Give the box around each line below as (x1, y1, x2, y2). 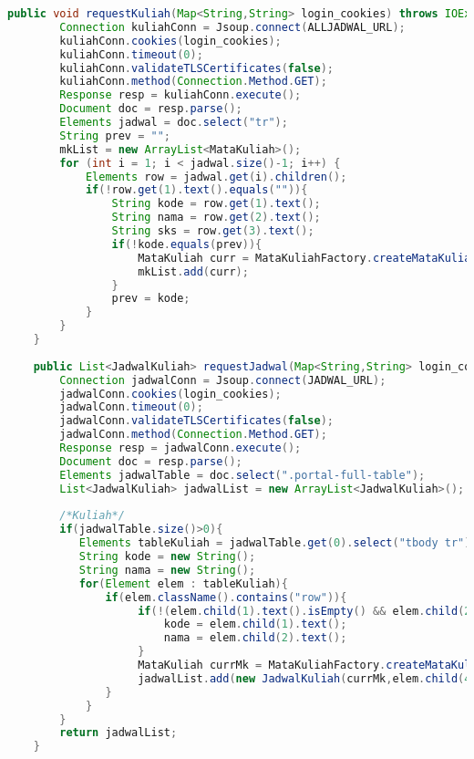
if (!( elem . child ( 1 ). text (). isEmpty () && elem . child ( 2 (138, 604, 471, 618)
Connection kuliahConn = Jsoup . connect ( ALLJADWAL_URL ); (59, 20, 406, 34)
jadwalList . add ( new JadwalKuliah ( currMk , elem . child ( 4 (138, 671, 471, 685)
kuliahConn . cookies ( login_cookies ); (59, 34, 282, 47)
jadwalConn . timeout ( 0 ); (59, 400, 203, 414)
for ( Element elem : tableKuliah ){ (78, 577, 288, 590)
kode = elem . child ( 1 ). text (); (163, 618, 347, 631)
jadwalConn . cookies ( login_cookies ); (59, 387, 282, 400)
